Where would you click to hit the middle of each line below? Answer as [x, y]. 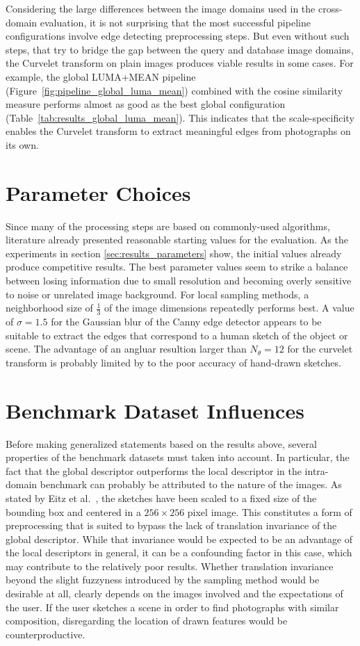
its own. [22, 144]
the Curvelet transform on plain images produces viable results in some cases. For [180, 63]
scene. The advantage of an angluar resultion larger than [126, 349]
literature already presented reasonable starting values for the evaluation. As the [177, 240]
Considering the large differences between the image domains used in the [161, 8]
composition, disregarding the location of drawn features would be [147, 621]
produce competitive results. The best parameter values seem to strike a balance [177, 267]
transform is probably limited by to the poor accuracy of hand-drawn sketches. [173, 362]
